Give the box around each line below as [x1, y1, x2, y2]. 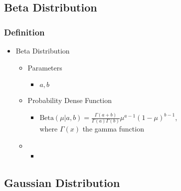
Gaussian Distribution [4, 174, 120, 190]
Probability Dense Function [27, 95, 112, 105]
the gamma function [82, 123, 144, 134]
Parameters [27, 62, 62, 72]
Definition [4, 25, 45, 38]
